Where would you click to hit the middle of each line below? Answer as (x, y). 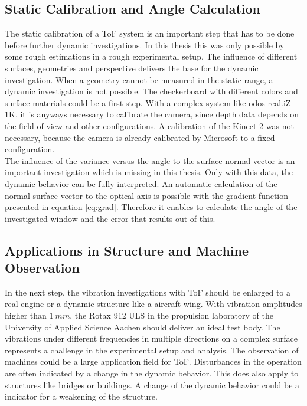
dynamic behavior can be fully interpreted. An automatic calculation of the (141, 183)
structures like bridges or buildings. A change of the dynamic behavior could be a (152, 384)
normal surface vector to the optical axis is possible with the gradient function (147, 195)
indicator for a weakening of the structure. (81, 396)
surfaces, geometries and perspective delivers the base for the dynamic (132, 68)
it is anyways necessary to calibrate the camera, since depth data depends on (159, 114)
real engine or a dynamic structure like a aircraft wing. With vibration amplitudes (153, 304)
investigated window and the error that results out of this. (110, 218)
